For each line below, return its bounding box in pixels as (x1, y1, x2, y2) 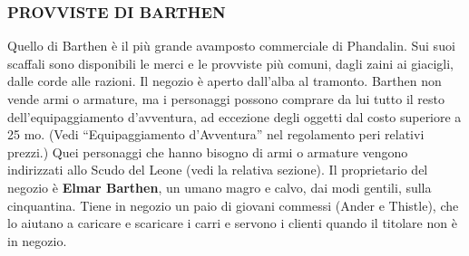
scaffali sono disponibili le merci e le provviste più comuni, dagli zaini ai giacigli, (7, 53, 454, 72)
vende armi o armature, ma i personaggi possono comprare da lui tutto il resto (7, 90, 445, 108)
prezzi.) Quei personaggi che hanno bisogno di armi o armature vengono (7, 142, 408, 161)
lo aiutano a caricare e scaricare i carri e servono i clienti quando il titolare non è (7, 213, 457, 232)
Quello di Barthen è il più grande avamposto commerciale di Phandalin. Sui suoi (7, 36, 455, 55)
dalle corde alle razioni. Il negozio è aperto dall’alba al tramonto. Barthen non (7, 71, 442, 90)
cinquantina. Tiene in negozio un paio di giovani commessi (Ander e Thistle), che (7, 195, 459, 214)
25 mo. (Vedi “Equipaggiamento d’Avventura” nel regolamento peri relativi (7, 125, 425, 144)
